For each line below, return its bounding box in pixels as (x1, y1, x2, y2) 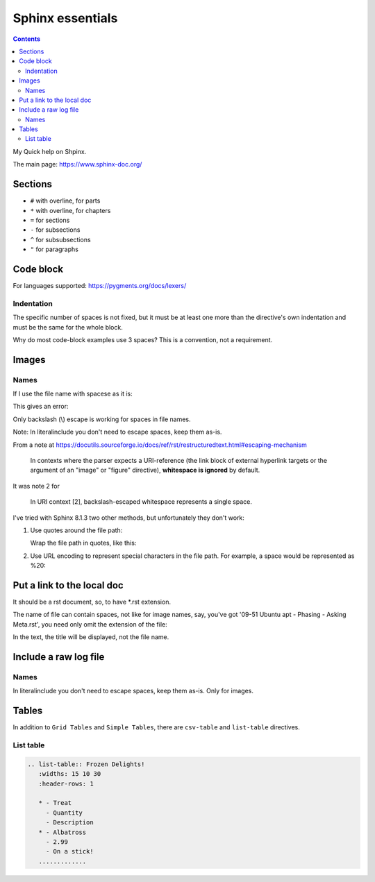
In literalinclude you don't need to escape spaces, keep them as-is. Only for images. (12, 687, 253, 695)
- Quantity (45, 808, 83, 817)
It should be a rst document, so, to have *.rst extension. (12, 597, 172, 607)
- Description (45, 819, 94, 826)
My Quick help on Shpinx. (12, 147, 87, 155)
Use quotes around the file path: (30, 526, 123, 534)
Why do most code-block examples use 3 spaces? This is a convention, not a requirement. (12, 335, 273, 344)
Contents (12, 35, 41, 43)
